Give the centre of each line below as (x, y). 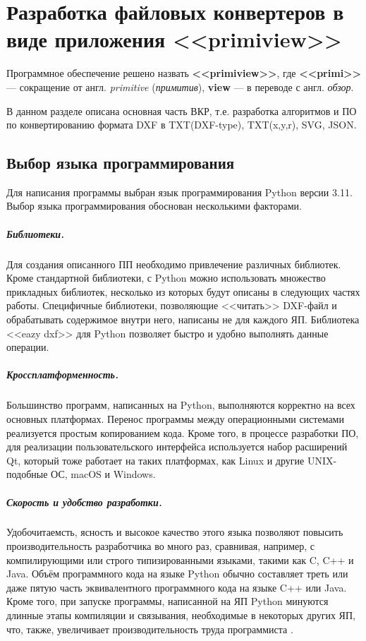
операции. (28, 347)
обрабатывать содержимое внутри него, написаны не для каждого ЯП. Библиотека (183, 319)
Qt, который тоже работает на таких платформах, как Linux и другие (155, 460)
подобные (27, 474)
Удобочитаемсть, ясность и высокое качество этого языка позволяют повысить (175, 532)
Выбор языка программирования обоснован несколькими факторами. (154, 206)
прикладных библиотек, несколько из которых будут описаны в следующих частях (183, 291)
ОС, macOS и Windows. (103, 474)
